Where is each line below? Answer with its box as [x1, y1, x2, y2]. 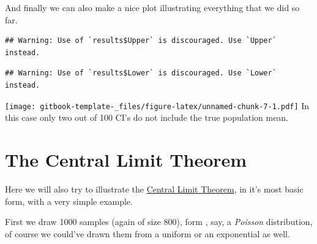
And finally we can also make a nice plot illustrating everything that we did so [5, 1, 300, 13]
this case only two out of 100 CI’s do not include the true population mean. [5, 111, 289, 124]
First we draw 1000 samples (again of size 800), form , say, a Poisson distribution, [5, 215, 313, 228]
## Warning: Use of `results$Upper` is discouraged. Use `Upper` [5, 36, 277, 45]
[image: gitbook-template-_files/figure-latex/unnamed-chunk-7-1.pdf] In [5, 99, 310, 112]
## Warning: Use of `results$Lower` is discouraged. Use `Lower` [5, 69, 277, 78]
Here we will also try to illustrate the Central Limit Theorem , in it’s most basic [5, 182, 304, 195]
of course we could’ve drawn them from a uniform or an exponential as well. [5, 227, 290, 240]
